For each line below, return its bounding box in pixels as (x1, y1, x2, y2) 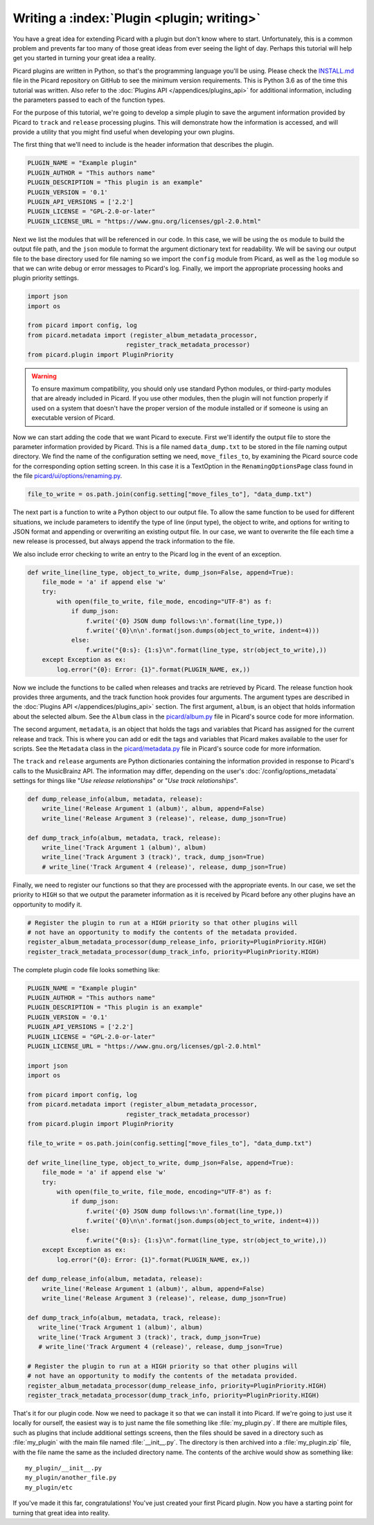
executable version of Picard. (31, 414, 116, 422)
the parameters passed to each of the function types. (12, 96, 166, 104)
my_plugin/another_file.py (25, 1474, 117, 1482)
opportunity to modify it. (12, 900, 82, 908)
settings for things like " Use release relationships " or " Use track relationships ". (12, 777, 238, 785)
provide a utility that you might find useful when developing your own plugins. (12, 128, 235, 136)
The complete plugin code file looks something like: (12, 965, 161, 973)
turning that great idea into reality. (12, 1508, 110, 1517)
